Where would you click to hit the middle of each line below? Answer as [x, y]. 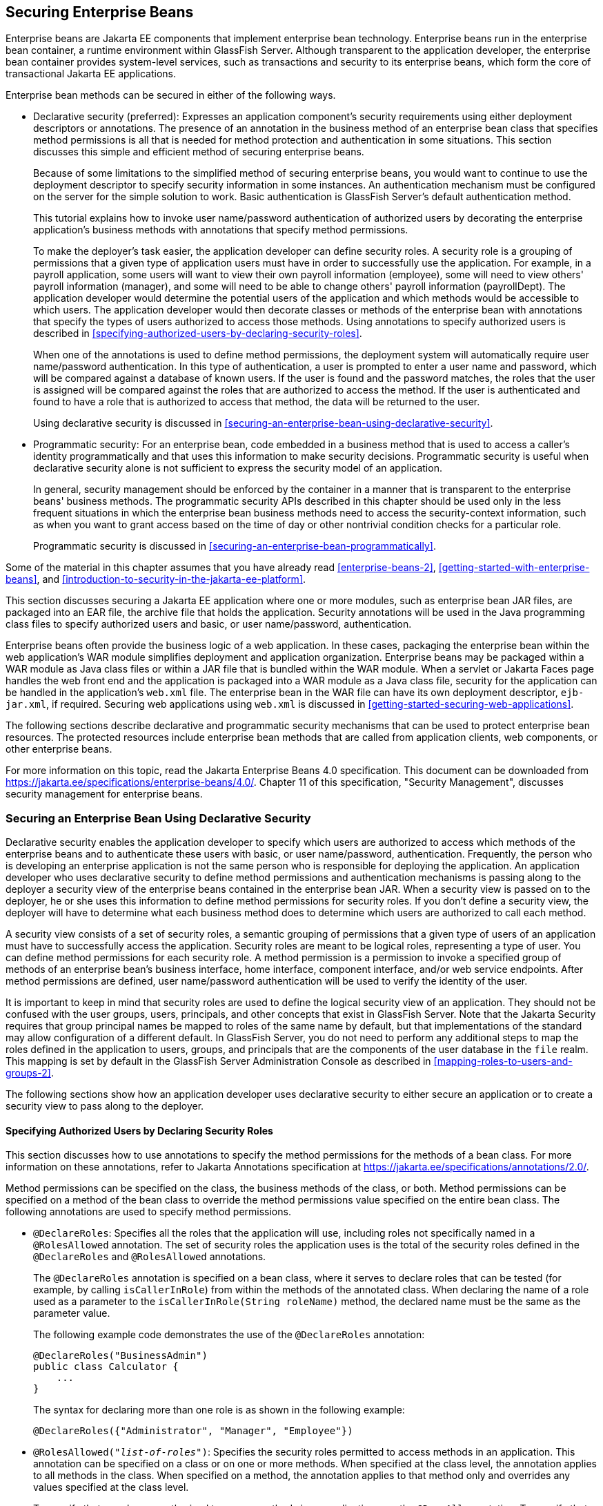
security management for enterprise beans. [104, 794]
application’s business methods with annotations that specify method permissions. [221, 230]
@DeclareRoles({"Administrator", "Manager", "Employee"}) [193, 1431]
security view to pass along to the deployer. [105, 1106]
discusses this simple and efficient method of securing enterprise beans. [199, 152]
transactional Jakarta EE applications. [91, 74]
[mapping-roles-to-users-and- [503, 1061]
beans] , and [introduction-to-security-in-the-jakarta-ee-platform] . [156, 579]
